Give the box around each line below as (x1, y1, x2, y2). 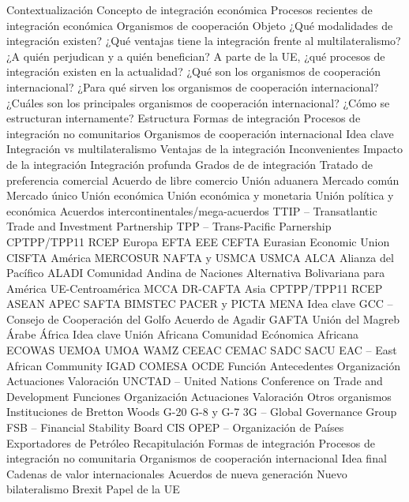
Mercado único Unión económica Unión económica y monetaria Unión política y (6, 187, 394, 204)
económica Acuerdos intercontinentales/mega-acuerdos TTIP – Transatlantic (6, 202, 377, 219)
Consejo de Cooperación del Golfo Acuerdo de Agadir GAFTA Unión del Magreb (6, 310, 400, 327)
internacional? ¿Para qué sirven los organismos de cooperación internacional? (6, 78, 379, 95)
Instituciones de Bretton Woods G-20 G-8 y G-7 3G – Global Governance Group (6, 403, 397, 420)
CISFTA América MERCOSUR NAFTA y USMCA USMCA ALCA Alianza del (6, 249, 394, 265)
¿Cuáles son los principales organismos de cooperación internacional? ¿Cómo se (6, 94, 390, 111)
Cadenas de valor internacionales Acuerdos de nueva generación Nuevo (6, 465, 347, 481)
